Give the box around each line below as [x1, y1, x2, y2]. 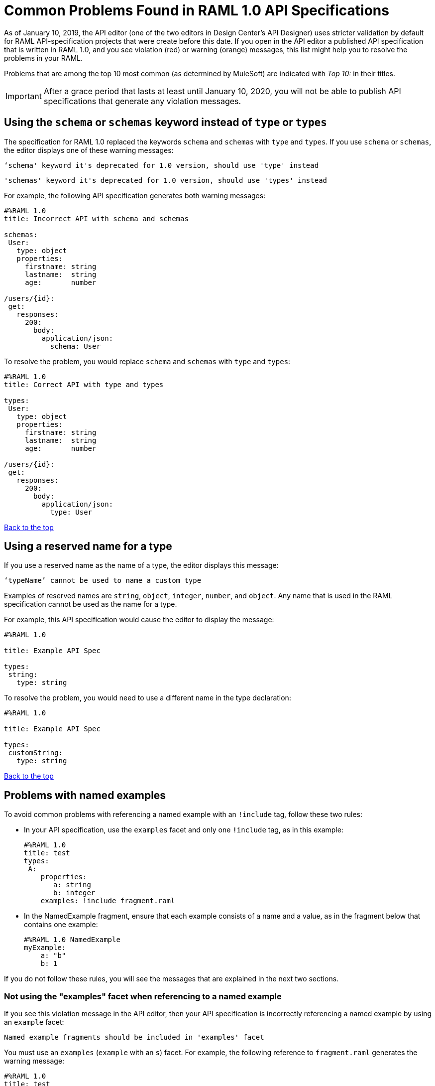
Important [5, 91, 42, 101]
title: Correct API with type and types [4, 380, 164, 389]
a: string [53, 881, 91, 889]
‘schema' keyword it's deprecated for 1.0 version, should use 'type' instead [4, 161, 319, 169]
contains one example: [24, 920, 98, 929]
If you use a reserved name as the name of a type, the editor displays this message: [4, 561, 279, 570]
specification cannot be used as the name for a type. [4, 600, 177, 609]
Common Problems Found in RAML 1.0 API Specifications [4, 2, 389, 19]
